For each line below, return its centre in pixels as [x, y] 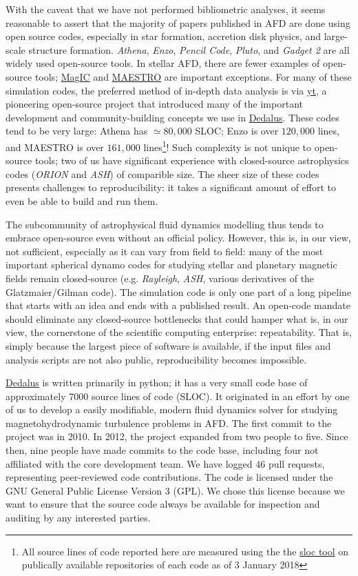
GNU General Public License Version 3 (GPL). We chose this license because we [175, 490]
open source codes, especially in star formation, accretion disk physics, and [164, 36]
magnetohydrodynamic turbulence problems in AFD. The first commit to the [169, 423]
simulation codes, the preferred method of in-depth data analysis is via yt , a [166, 90]
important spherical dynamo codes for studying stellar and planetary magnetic [171, 265]
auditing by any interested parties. [78, 518]
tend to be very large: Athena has [77, 131]
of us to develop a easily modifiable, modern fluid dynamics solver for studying [172, 409]
